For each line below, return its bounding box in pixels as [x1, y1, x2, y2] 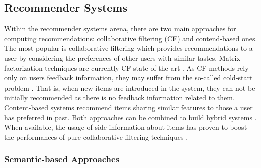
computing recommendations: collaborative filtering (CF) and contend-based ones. [4, 33, 257, 43]
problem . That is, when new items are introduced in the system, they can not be [4, 82, 255, 93]
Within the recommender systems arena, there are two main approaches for [4, 23, 236, 34]
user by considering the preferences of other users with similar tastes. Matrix [4, 52, 240, 63]
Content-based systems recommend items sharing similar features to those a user [4, 102, 253, 112]
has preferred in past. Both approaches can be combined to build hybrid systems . [4, 112, 257, 122]
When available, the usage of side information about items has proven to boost [4, 122, 247, 132]
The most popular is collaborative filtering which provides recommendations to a [4, 43, 253, 53]
